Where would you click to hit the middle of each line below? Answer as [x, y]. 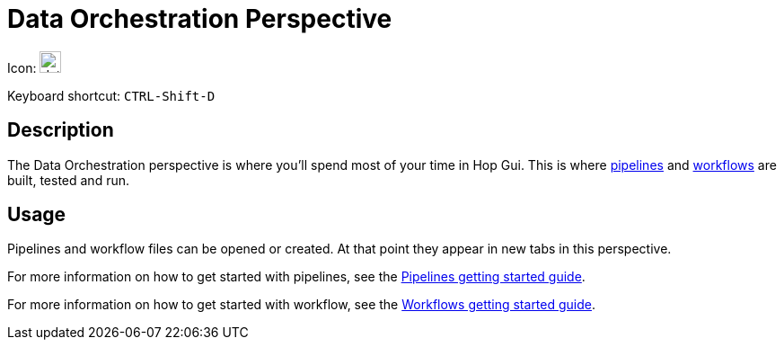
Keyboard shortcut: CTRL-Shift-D [111, 95]
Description [61, 130]
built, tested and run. [68, 180]
